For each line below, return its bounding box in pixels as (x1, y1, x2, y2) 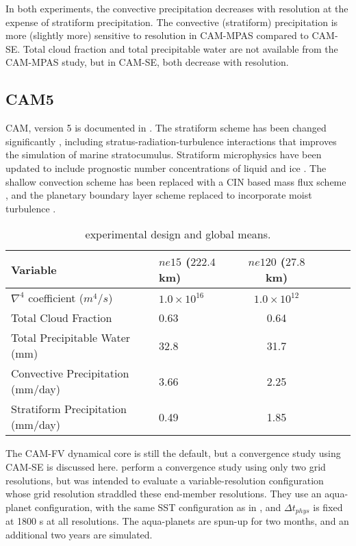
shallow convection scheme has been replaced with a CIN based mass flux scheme (5, 174, 346, 188)
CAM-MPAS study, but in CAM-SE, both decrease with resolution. (5, 55, 289, 69)
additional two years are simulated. (5, 527, 153, 541)
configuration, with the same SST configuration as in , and (34, 499, 281, 514)
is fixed (313, 499, 343, 514)
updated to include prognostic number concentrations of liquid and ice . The (5, 160, 327, 175)
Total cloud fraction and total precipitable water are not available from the (23, 41, 338, 55)
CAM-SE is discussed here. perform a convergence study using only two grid (5, 459, 326, 473)
